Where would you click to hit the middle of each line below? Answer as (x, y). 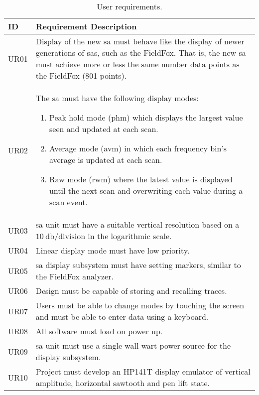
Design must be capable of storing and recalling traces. (131, 291)
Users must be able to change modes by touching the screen (140, 305)
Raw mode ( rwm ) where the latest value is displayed (141, 179)
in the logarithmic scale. (130, 236)
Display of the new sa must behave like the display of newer (140, 41)
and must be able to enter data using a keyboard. (122, 317)
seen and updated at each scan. (104, 129)
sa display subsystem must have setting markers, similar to (138, 265)
